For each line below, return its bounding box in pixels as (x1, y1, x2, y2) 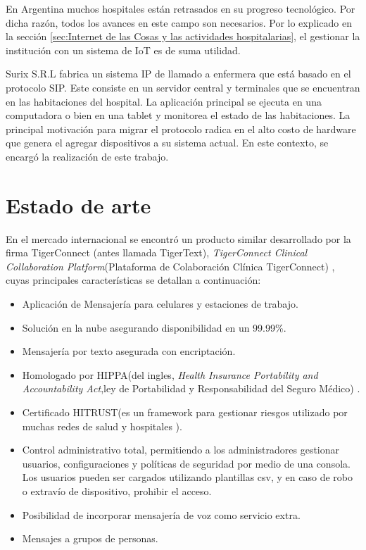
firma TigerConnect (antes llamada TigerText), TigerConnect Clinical (6, 245, 308, 260)
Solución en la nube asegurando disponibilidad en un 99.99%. (22, 320, 286, 335)
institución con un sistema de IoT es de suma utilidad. (6, 42, 241, 57)
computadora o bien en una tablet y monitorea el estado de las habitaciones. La (6, 108, 351, 123)
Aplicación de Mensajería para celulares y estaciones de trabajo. (22, 296, 298, 311)
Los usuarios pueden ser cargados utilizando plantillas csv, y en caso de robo (22, 470, 353, 485)
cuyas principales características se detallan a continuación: (6, 273, 261, 287)
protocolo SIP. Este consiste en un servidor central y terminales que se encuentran (6, 80, 360, 94)
